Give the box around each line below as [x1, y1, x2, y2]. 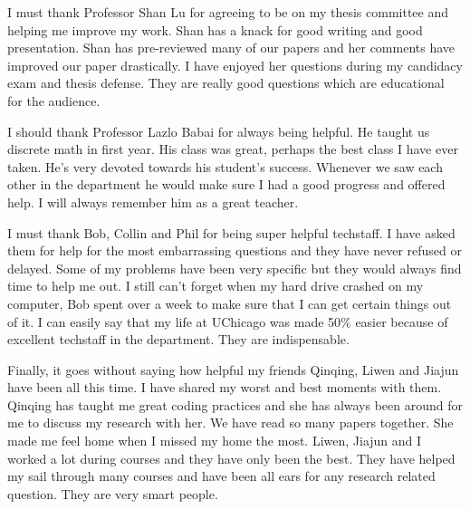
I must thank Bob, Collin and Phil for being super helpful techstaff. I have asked [7, 223, 456, 242]
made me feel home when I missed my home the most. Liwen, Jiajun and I [7, 431, 422, 450]
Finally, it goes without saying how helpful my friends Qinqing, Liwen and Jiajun [7, 360, 459, 379]
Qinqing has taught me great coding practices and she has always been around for [7, 395, 463, 414]
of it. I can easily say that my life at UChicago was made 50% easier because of [7, 312, 448, 331]
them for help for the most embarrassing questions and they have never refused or [7, 241, 462, 260]
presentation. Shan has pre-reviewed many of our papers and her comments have [7, 38, 456, 57]
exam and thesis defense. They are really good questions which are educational [7, 73, 445, 92]
